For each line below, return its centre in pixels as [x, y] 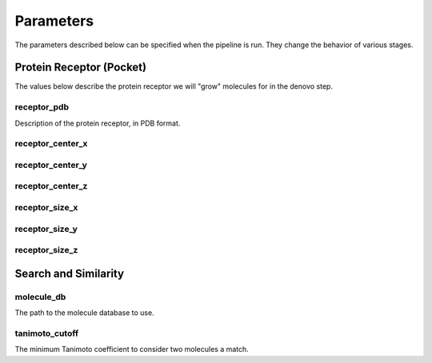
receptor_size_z [46, 250]
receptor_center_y [51, 165]
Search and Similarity [69, 273]
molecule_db [40, 297]
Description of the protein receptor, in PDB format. [98, 123]
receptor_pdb [42, 107]
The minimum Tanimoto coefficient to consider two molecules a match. [132, 349]
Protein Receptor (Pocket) [81, 68]
